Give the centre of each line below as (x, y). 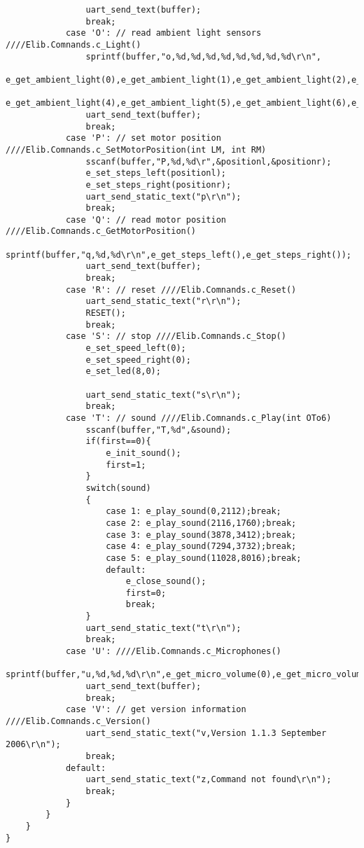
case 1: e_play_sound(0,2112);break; (194, 512)
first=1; (126, 465)
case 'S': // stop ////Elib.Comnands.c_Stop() (176, 336)
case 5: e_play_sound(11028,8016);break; (204, 558)
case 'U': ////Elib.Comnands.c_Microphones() (173, 652)
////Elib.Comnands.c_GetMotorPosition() (101, 231)
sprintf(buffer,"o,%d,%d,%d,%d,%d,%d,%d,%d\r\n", (204, 56)
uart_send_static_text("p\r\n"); (163, 196)
